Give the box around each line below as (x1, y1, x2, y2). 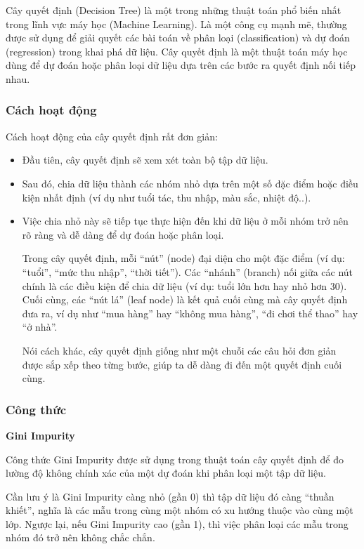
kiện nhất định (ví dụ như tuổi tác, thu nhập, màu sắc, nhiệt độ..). (22, 190, 311, 204)
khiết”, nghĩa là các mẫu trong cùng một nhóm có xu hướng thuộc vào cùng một (6, 503, 353, 517)
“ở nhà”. (22, 319, 58, 334)
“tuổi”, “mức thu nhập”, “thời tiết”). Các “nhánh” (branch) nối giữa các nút (22, 264, 353, 279)
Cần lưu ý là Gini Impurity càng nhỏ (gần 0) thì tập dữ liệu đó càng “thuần (6, 489, 334, 503)
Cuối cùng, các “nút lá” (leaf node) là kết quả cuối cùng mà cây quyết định (22, 292, 348, 307)
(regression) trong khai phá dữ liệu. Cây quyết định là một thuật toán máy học (6, 44, 348, 58)
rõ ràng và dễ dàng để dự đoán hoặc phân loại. (22, 227, 224, 242)
